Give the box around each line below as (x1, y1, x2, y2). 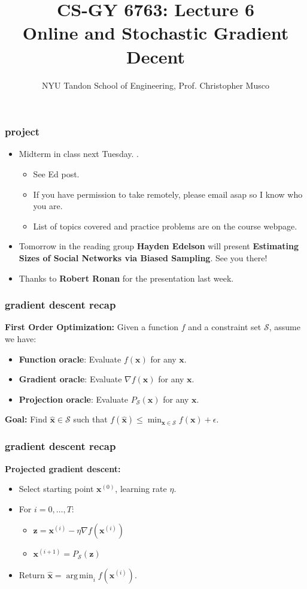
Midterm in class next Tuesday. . (19, 147, 139, 160)
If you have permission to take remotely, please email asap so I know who (33, 188, 303, 200)
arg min (66, 571, 93, 580)
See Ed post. (33, 167, 80, 180)
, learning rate (115, 482, 167, 495)
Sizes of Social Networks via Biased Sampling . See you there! (19, 251, 268, 264)
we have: (5, 332, 37, 345)
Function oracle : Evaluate (19, 352, 121, 365)
